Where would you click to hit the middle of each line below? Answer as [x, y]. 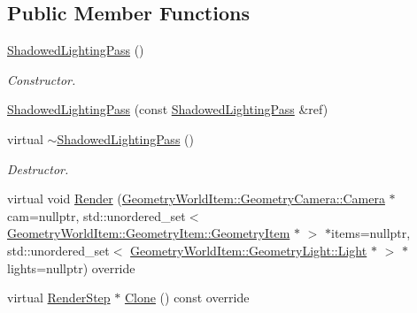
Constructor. [42, 79]
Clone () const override [187, 298]
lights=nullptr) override [71, 267]
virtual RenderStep [59, 298]
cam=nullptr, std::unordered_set [97, 215]
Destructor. [38, 168]
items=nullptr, [371, 233]
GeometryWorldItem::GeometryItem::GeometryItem [149, 233]
